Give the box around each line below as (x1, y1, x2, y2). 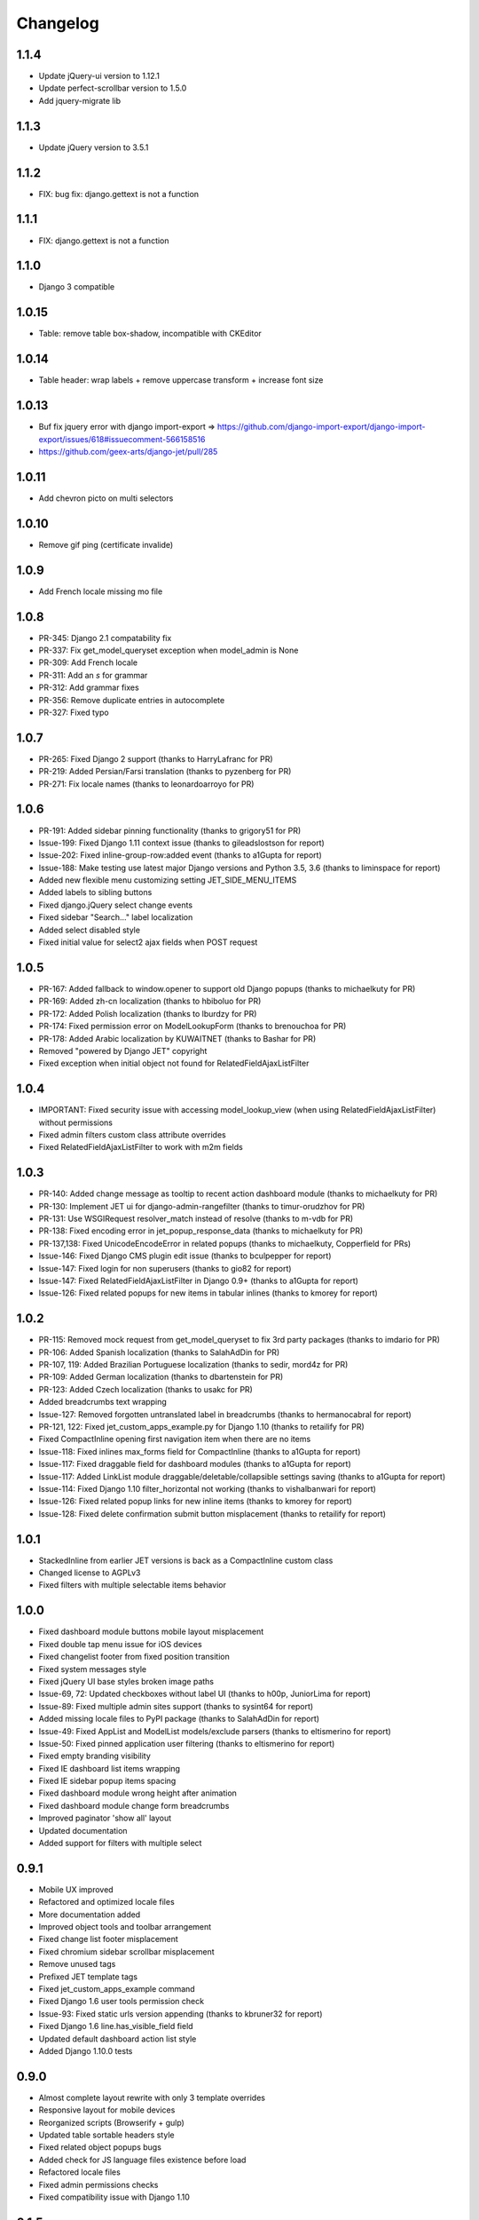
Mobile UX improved (38, 1883, 114, 1895)
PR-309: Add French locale (38, 657, 137, 668)
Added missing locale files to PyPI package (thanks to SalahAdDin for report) (38, 1714, 319, 1724)
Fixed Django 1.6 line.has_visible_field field (38, 2021, 194, 2032)
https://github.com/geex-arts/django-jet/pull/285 (38, 446, 218, 456)
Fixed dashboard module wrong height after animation (38, 1788, 237, 1798)
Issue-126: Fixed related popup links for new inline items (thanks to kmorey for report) (38, 1496, 352, 1507)
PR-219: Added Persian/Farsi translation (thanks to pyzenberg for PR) (38, 766, 292, 777)
